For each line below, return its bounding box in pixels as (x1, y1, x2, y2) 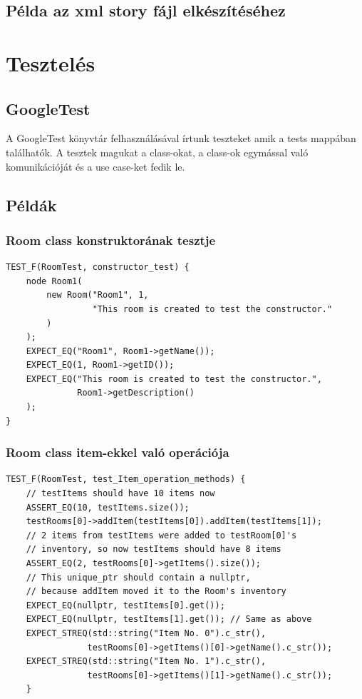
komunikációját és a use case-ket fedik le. (6, 159, 185, 174)
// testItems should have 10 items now (26, 488, 215, 499)
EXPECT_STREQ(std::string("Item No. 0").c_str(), (26, 628, 267, 639)
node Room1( (26, 276, 83, 286)
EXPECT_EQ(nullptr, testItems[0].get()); (26, 600, 225, 610)
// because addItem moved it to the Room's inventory (26, 586, 286, 597)
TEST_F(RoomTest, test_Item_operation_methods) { (6, 474, 246, 485)
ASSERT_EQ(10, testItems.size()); (26, 502, 190, 513)
